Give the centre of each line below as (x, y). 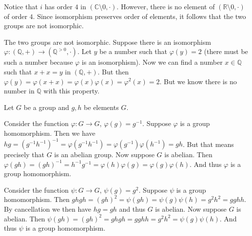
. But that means (208, 144)
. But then (113, 71)
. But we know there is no (198, 81)
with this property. (71, 91)
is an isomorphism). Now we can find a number (152, 62)
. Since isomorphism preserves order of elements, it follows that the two (139, 16)
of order (16, 16)
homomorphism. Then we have (50, 133)
